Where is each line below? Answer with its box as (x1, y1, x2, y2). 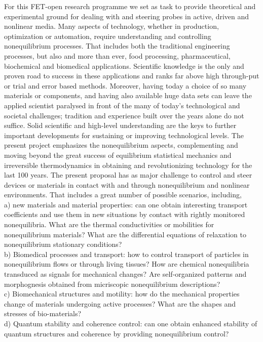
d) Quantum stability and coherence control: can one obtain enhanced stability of (4, 318, 257, 328)
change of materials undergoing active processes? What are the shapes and (4, 298, 236, 309)
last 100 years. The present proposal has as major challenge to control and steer (4, 169, 252, 180)
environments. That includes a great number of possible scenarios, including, (4, 189, 242, 200)
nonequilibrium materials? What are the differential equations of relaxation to (4, 229, 246, 239)
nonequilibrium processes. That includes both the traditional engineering (4, 40, 230, 51)
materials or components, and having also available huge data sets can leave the (4, 90, 252, 101)
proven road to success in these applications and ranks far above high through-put (4, 70, 259, 81)
